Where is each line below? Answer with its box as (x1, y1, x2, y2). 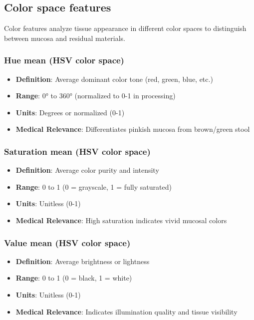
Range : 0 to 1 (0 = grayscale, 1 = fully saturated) (15, 181, 172, 192)
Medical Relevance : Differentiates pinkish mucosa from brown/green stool (15, 124, 250, 134)
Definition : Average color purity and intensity (15, 165, 159, 175)
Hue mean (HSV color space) (4, 54, 124, 66)
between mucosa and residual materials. (4, 32, 125, 43)
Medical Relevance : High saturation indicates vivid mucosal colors (15, 215, 227, 225)
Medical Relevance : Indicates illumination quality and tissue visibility (15, 306, 238, 317)
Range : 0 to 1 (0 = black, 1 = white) (15, 273, 132, 283)
